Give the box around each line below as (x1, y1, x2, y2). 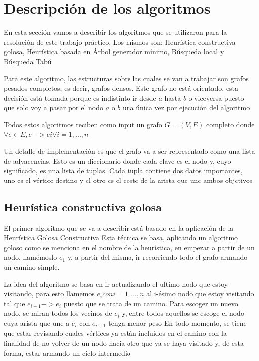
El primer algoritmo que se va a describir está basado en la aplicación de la (4, 222, 234, 233)
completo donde (206, 119, 255, 129)
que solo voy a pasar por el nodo (4, 102, 103, 113)
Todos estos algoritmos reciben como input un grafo (4, 119, 162, 129)
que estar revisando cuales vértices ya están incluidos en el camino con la (4, 328, 227, 338)
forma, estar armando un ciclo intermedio (4, 347, 130, 358)
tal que (4, 298, 25, 308)
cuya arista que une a (4, 317, 70, 328)
